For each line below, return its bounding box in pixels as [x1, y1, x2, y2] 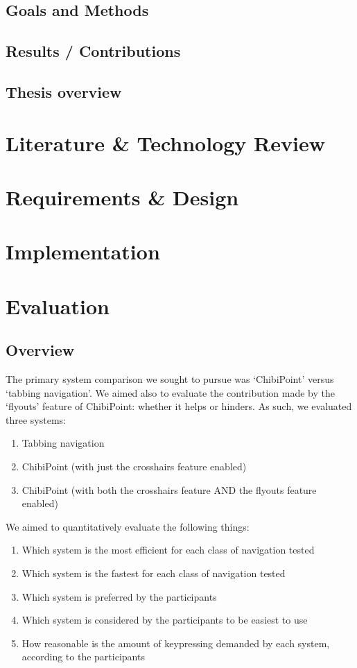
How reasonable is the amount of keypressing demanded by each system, [21, 635, 330, 650]
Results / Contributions [6, 40, 181, 62]
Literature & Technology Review [6, 128, 325, 157]
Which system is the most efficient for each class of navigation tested [21, 542, 315, 557]
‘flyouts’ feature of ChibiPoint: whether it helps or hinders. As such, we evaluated [6, 399, 352, 413]
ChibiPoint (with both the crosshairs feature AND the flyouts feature [21, 482, 317, 497]
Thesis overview [6, 80, 122, 102]
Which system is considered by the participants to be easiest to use [21, 613, 308, 627]
